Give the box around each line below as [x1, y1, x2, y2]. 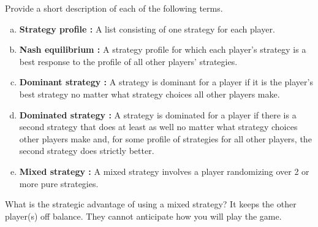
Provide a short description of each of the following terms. [5, 2, 223, 14]
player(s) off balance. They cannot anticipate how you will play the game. [5, 209, 282, 222]
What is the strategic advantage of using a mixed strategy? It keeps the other [5, 198, 297, 210]
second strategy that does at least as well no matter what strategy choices [19, 120, 298, 133]
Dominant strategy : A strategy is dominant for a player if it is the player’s [19, 75, 313, 88]
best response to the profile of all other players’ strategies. [19, 55, 238, 67]
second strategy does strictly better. [19, 144, 154, 157]
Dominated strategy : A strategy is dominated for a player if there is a [19, 108, 297, 121]
